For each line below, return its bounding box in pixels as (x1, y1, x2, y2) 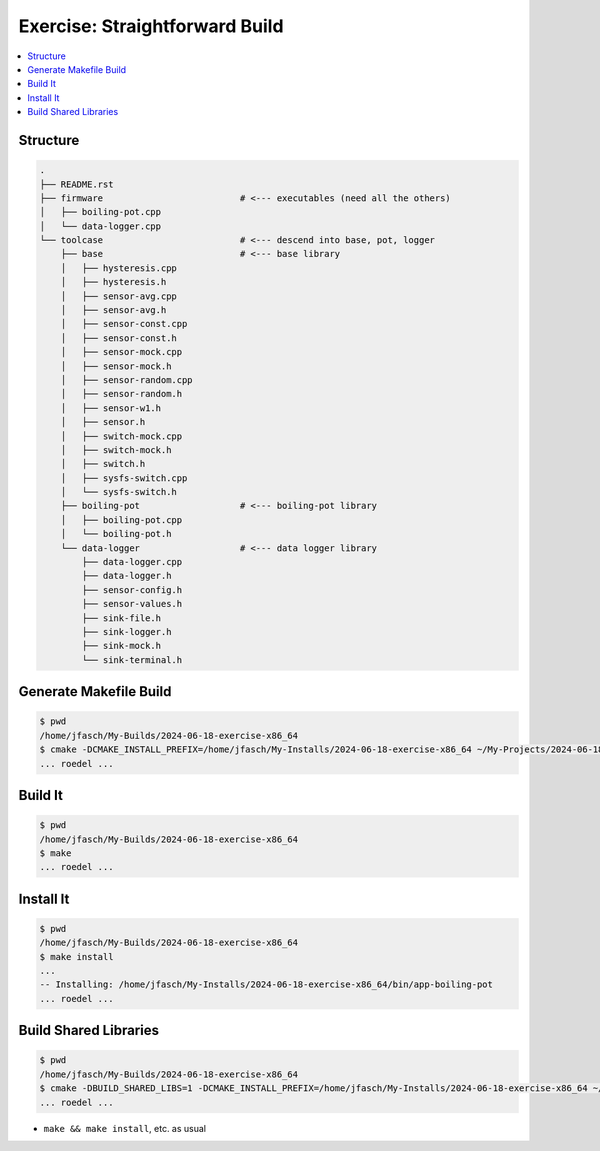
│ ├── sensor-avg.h (60, 305, 167, 316)
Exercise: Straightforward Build (18, 15, 284, 37)
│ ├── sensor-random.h (60, 388, 183, 400)
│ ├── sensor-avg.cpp (60, 290, 177, 302)
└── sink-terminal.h (81, 654, 183, 665)
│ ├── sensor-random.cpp (60, 374, 194, 385)
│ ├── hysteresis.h (60, 276, 167, 288)
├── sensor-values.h (81, 598, 183, 610)
